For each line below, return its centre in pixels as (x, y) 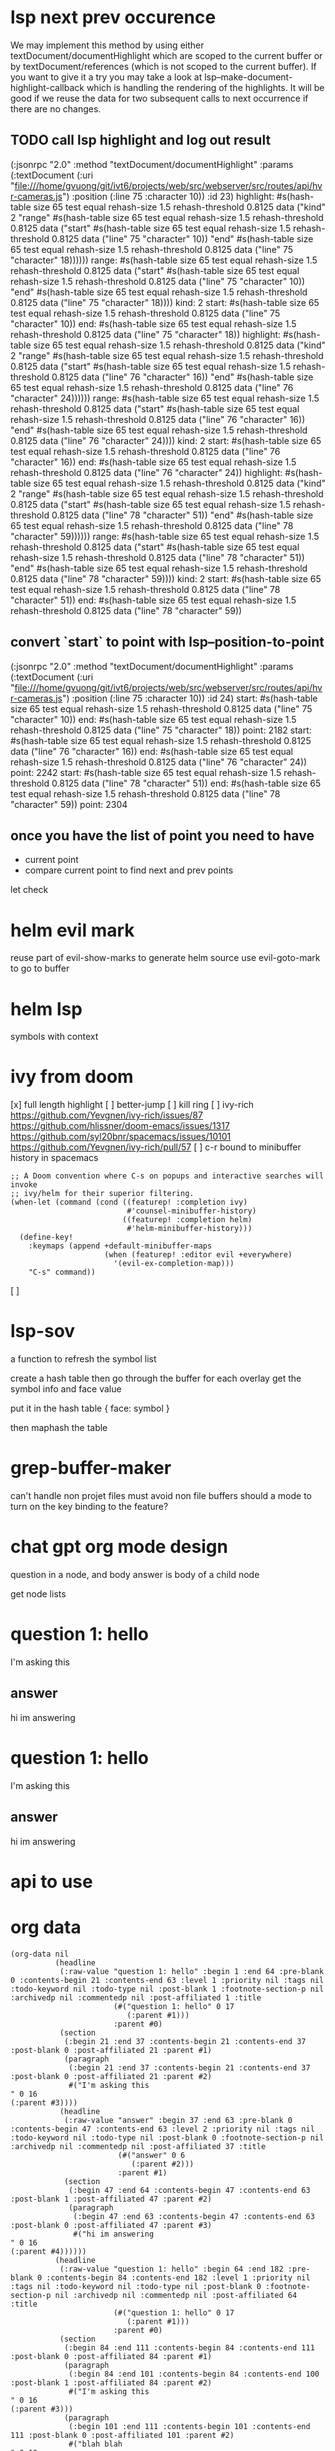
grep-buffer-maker (91, 1468)
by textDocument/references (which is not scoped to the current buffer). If (163, 66)
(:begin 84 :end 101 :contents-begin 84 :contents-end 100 (194, 2374)
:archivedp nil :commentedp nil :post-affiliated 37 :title (138, 2146)
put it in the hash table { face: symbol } (90, 1408)
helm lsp (46, 1008)
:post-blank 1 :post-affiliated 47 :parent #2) (111, 2199)
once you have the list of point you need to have (162, 835)
